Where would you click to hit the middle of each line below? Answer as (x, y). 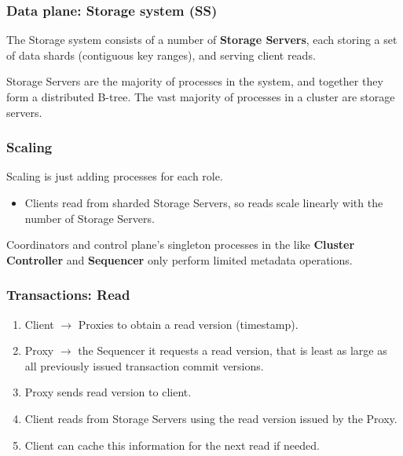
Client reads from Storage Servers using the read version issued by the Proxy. (211, 418)
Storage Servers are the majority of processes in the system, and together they (195, 81)
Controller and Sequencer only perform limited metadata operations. (180, 259)
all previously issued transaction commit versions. (144, 365)
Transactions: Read (68, 295)
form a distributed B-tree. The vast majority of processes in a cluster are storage (201, 97)
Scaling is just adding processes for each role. (115, 176)
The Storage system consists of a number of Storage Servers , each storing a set (202, 40)
